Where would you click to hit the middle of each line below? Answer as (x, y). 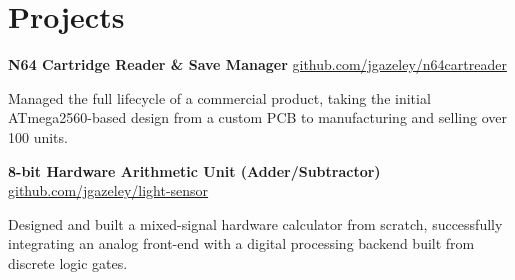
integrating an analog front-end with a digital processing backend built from (241, 243)
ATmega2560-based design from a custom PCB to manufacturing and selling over (257, 117)
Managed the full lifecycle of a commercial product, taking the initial (219, 97)
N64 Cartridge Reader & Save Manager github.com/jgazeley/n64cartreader (257, 64)
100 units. (38, 136)
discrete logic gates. (68, 262)
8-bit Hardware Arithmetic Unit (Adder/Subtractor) (194, 170)
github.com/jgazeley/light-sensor (108, 190)
